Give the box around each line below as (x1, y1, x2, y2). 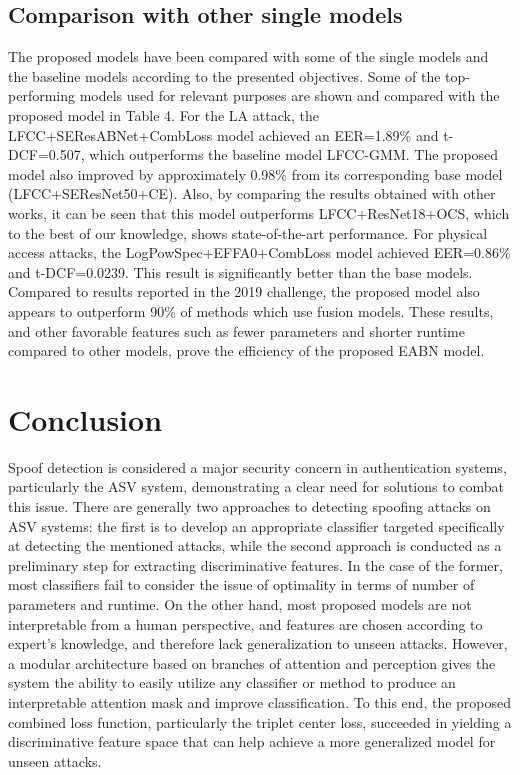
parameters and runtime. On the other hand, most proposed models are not (8, 593, 472, 614)
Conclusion (8, 398, 163, 439)
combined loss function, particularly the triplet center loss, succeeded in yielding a (8, 711, 512, 732)
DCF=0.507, (8, 144, 85, 165)
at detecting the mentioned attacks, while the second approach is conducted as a (8, 535, 502, 556)
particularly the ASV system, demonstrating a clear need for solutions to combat (8, 476, 505, 497)
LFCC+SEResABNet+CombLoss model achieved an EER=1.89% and (8, 124, 439, 145)
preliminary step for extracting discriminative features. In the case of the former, (8, 554, 503, 575)
